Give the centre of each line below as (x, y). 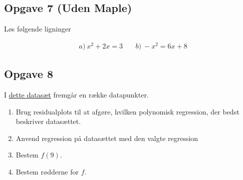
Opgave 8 (29, 74)
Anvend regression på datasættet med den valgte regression (107, 138)
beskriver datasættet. (48, 121)
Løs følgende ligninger (38, 29)
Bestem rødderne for (47, 172)
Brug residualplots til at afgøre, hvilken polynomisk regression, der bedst (128, 111)
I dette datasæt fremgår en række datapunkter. (76, 95)
